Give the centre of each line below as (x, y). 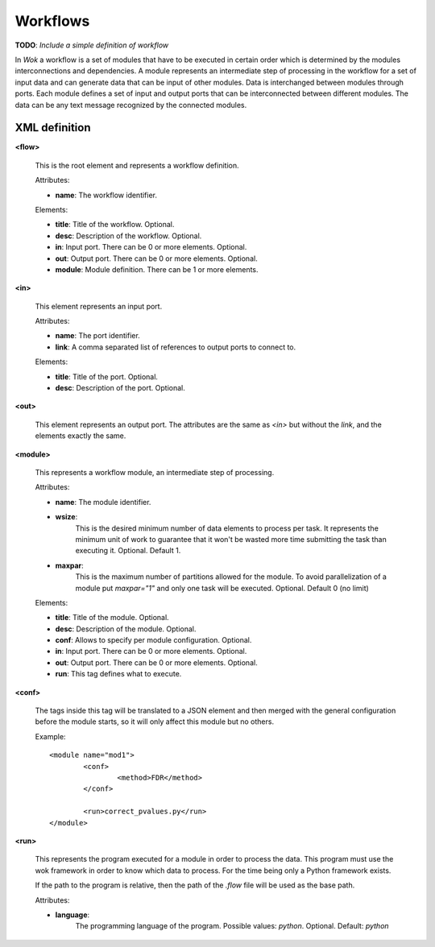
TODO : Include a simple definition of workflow (92, 45)
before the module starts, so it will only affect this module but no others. (154, 722)
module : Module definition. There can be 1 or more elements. (157, 269)
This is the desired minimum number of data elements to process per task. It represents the (227, 528)
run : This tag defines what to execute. (118, 674)
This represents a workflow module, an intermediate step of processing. (155, 472)
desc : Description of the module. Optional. (126, 629)
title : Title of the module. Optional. (112, 618)
